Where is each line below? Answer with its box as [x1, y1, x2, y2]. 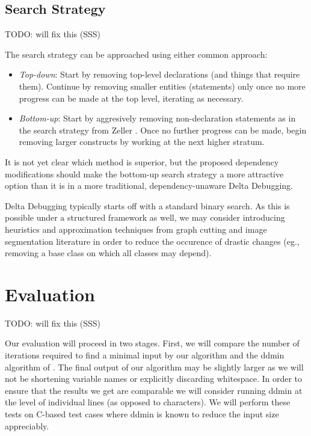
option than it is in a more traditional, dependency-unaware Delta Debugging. [5, 179, 293, 192]
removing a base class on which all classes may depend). [5, 247, 212, 259]
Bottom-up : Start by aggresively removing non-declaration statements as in [19, 112, 296, 124]
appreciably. [5, 419, 49, 432]
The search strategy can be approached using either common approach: [5, 48, 268, 60]
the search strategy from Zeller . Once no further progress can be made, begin [19, 123, 307, 136]
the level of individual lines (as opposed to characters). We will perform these [5, 396, 291, 408]
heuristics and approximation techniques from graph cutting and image [5, 223, 267, 235]
